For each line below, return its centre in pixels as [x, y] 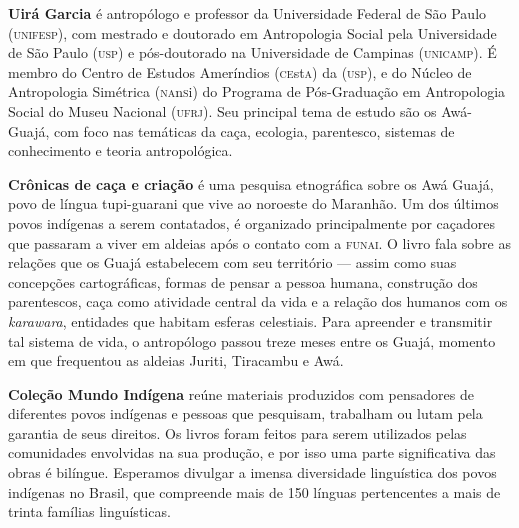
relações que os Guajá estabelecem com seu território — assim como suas [232, 262]
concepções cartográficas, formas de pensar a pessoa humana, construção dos [243, 281]
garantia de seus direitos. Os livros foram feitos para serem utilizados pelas [237, 432]
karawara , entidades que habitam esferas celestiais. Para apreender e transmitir [250, 320]
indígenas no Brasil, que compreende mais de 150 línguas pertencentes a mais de [254, 491]
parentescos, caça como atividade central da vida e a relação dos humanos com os [258, 301]
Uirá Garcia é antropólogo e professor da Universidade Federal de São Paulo [247, 13]
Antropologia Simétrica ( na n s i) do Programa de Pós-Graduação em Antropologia [257, 91]
